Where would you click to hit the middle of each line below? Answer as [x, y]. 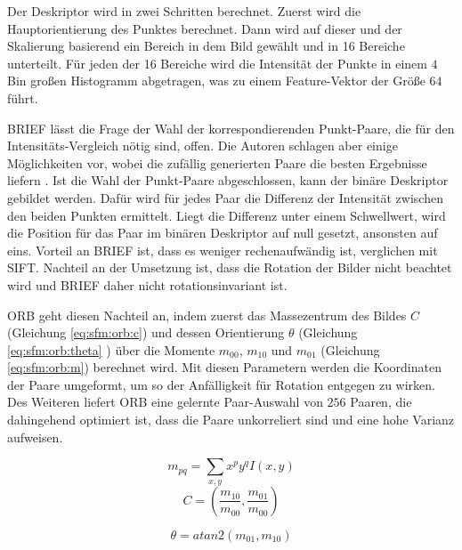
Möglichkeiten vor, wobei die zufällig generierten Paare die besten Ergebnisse [217, 162]
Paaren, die [381, 402]
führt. [23, 97]
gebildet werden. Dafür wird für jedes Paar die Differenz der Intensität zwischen [225, 197]
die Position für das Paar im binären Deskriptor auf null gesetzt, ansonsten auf [223, 233]
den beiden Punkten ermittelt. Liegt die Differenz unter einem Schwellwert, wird [227, 215]
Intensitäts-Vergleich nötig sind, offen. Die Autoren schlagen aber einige [203, 146]
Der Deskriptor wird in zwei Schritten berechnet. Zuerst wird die [184, 11]
